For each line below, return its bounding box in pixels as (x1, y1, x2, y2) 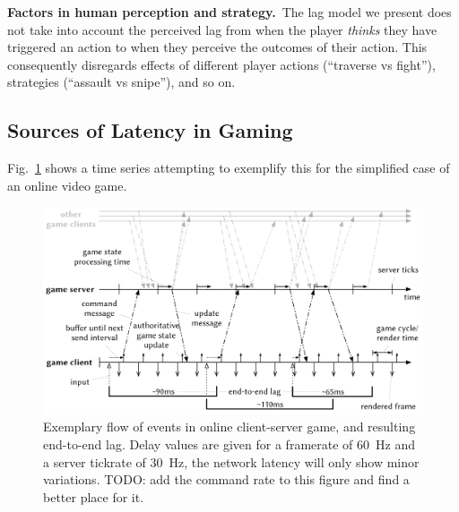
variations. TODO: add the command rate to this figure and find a (43, 470, 410, 489)
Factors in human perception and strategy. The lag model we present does (7, 3, 452, 21)
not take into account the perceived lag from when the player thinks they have (7, 20, 437, 38)
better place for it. (43, 487, 144, 506)
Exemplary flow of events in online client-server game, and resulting (43, 417, 416, 436)
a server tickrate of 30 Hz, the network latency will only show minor (43, 452, 420, 471)
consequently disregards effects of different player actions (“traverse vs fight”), (7, 55, 436, 73)
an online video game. (7, 175, 127, 194)
